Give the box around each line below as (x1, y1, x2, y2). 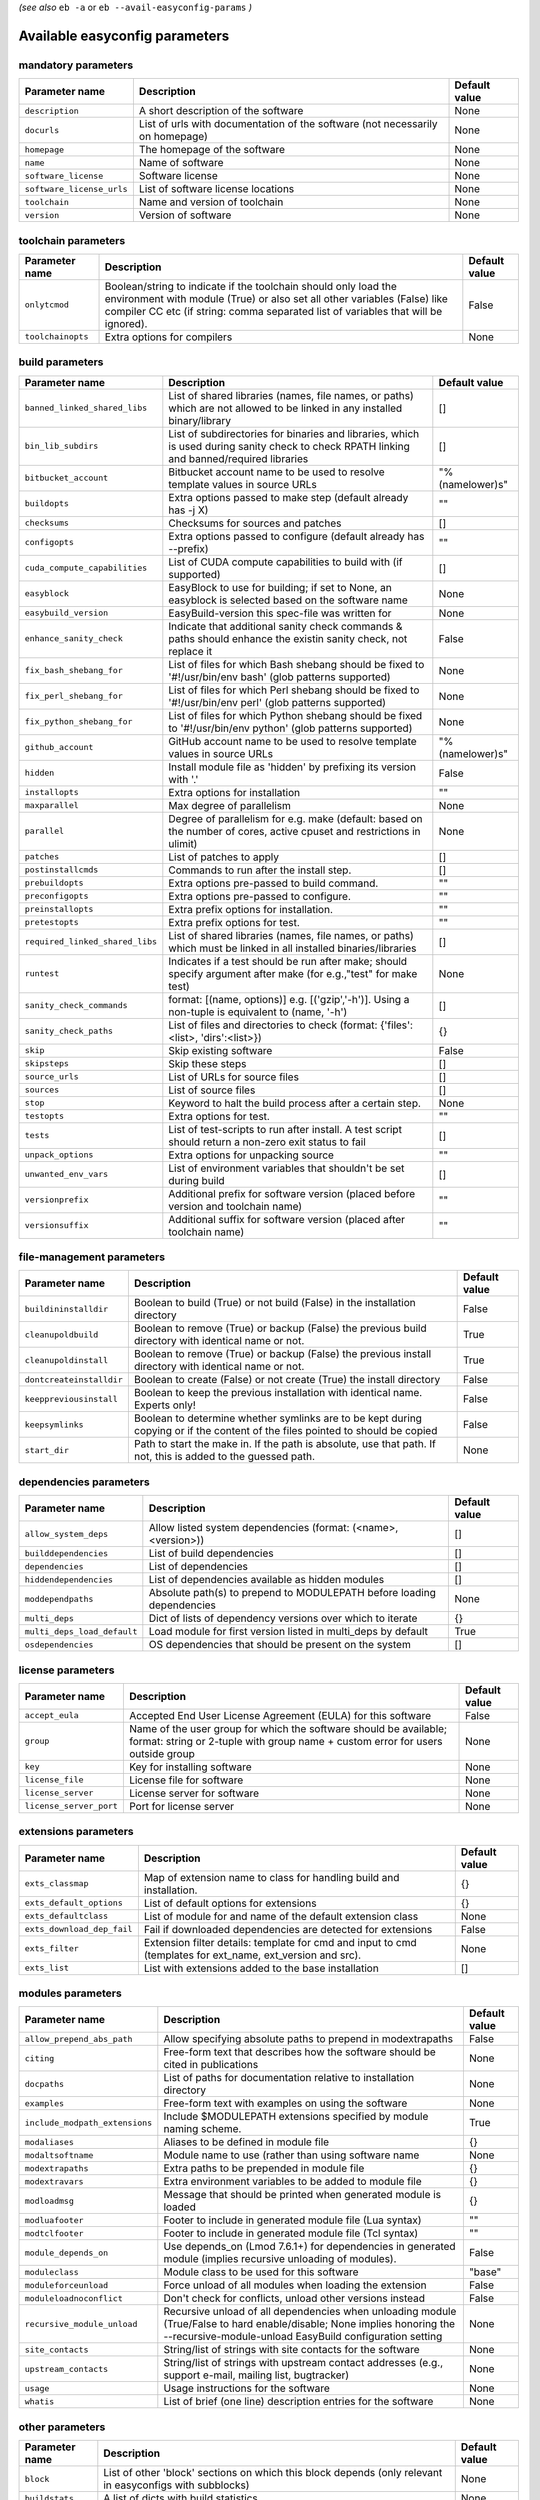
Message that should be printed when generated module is (163, 2188, 442, 2202)
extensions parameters (18, 1825, 134, 1839)
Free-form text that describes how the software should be (163, 2045, 437, 2059)
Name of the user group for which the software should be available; (128, 1721, 448, 1735)
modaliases (24, 2136, 75, 2147)
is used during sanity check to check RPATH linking (168, 439, 410, 453)
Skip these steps (168, 1056, 247, 1070)
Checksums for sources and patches (168, 516, 342, 530)
